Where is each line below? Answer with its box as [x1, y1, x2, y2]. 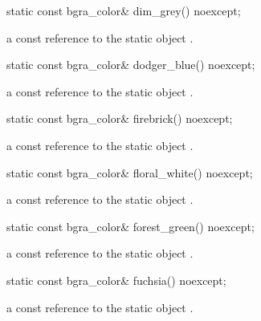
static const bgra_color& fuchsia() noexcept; [6, 271, 226, 288]
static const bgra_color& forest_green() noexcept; [6, 217, 255, 234]
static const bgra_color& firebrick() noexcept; [6, 110, 233, 127]
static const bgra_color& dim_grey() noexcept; [6, 2, 241, 18]
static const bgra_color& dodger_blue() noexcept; [6, 56, 255, 73]
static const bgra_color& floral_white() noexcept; [6, 164, 253, 181]
